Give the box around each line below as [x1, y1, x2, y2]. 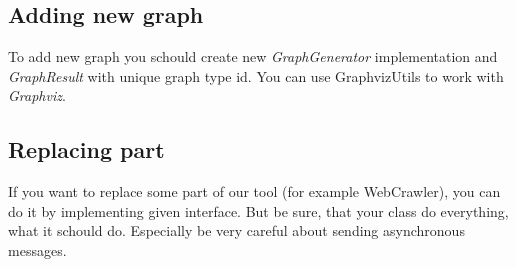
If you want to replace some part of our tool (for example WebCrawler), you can [8, 181, 501, 202]
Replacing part [8, 134, 165, 165]
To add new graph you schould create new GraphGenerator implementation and [8, 46, 498, 67]
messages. [8, 239, 67, 260]
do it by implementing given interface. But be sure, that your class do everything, [8, 200, 509, 221]
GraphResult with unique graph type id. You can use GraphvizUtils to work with [8, 65, 504, 86]
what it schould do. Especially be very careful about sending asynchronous [8, 220, 465, 241]
